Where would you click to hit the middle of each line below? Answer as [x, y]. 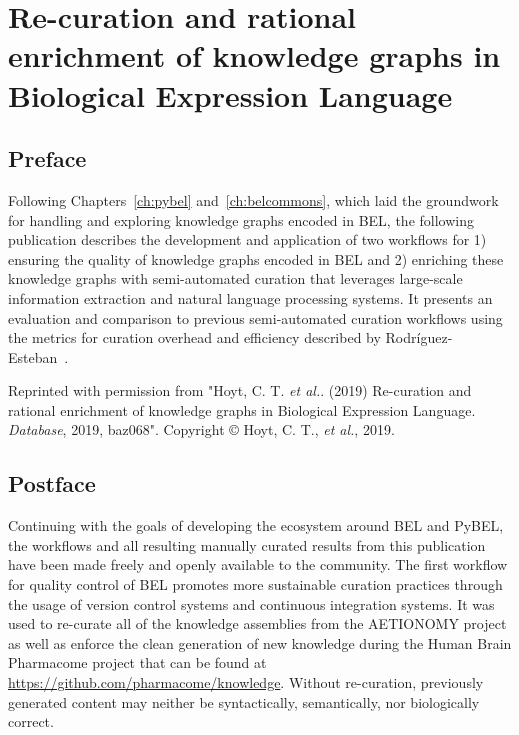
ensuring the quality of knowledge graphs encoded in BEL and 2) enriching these [256, 258]
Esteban [33, 356]
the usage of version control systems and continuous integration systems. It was [251, 603]
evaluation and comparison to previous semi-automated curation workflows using [255, 317]
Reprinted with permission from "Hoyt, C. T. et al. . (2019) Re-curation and [240, 390]
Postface [52, 483]
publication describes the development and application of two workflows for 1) [247, 239]
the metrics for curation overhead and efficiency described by [194, 337]
